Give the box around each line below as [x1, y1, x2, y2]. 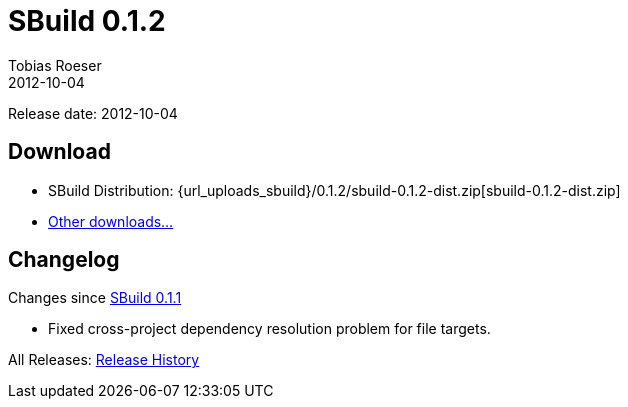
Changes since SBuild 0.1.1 [8, 289, 182, 307]
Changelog [8, 247, 120, 273]
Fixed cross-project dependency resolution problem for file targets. [48, 320, 491, 338]
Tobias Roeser [8, 56, 102, 74]
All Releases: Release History [8, 351, 200, 369]
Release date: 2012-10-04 [8, 104, 178, 122]
